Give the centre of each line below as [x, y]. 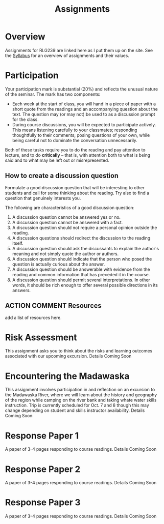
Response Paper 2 [43, 469]
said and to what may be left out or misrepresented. [57, 160]
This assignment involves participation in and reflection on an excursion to [80, 390]
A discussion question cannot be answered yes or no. [66, 217]
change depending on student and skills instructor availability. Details [75, 410]
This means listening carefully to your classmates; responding [75, 130]
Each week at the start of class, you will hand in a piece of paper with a [84, 104]
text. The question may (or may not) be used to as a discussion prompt [83, 114]
